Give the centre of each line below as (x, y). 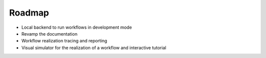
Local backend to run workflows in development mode (77, 27)
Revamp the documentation (50, 34)
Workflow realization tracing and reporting (64, 41)
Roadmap (29, 13)
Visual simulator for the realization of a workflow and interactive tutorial (94, 48)
